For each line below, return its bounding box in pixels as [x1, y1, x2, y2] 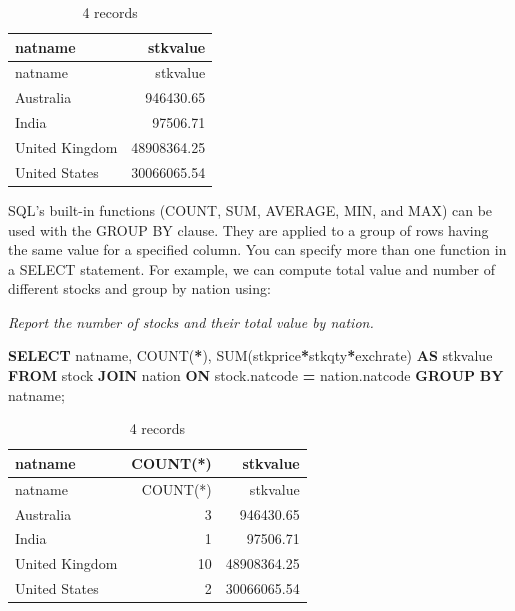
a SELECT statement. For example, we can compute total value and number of [8, 258, 496, 279]
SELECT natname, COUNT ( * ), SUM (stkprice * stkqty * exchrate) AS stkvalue [8, 345, 493, 366]
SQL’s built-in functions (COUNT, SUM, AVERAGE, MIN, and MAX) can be [8, 199, 493, 220]
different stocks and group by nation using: [8, 278, 271, 299]
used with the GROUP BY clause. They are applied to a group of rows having [8, 219, 489, 240]
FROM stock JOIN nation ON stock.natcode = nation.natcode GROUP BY [8, 365, 504, 386]
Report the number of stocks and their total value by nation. [8, 311, 374, 332]
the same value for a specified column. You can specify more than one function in [8, 239, 507, 260]
